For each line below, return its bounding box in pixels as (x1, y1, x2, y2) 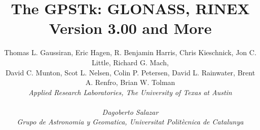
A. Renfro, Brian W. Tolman (85, 77, 175, 88)
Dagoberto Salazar (102, 106, 159, 117)
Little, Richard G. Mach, (92, 57, 169, 67)
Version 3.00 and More (49, 18, 212, 38)
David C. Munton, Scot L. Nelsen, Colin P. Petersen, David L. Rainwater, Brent (5, 67, 255, 77)
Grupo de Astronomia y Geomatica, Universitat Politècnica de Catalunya (17, 116, 244, 127)
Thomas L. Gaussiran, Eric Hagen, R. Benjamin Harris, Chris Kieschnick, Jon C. (4, 47, 256, 58)
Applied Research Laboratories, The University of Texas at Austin (28, 86, 232, 97)
